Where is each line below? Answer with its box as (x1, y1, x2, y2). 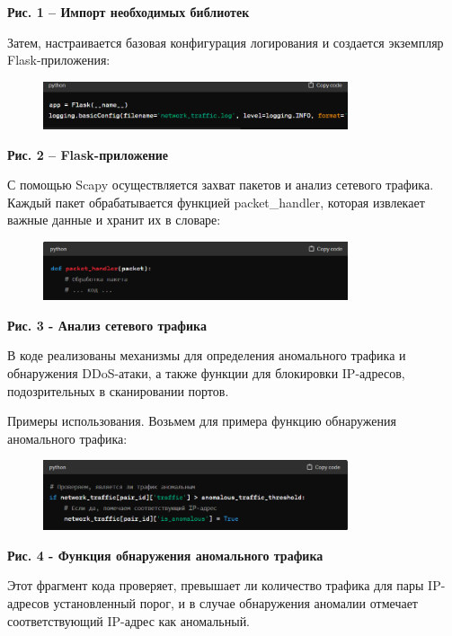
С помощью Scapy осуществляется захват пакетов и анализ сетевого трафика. (7, 175, 434, 194)
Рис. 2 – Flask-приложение (7, 145, 169, 163)
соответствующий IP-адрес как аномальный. (7, 611, 251, 630)
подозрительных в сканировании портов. (7, 381, 229, 400)
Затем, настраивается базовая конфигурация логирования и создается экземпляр (7, 32, 444, 51)
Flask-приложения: (7, 50, 111, 69)
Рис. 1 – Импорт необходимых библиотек (7, 3, 250, 21)
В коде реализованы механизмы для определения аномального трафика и (7, 346, 406, 365)
